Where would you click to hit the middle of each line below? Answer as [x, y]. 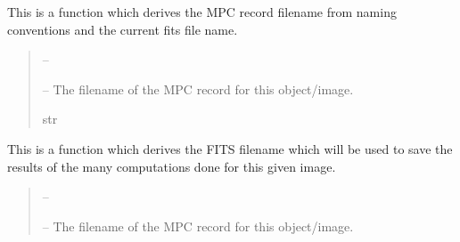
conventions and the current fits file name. [123, 29]
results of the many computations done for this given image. [172, 166]
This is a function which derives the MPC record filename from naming [202, 12]
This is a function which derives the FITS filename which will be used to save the [230, 148]
